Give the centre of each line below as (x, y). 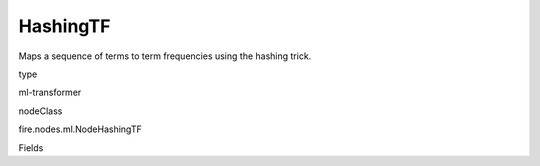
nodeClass (40, 111)
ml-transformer (50, 92)
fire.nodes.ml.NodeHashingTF (80, 129)
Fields (31, 147)
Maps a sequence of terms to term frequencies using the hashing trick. (165, 56)
